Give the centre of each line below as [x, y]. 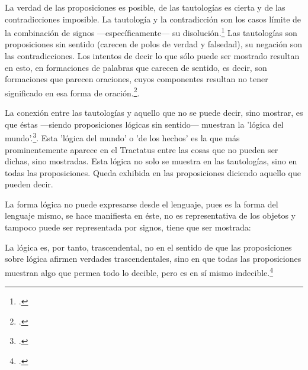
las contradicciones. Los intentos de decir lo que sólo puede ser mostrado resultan [152, 56]
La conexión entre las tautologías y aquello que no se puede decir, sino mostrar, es [154, 113]
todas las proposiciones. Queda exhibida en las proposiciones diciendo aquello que [153, 172]
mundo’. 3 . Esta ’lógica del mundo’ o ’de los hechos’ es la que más [122, 137]
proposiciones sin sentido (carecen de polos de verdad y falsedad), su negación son [153, 44]
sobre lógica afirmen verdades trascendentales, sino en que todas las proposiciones [153, 259]
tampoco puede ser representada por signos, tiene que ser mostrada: [128, 227]
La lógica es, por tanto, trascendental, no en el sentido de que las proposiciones [148, 247]
